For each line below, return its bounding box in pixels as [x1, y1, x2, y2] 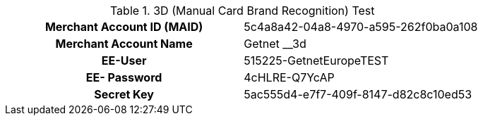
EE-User [101, 53, 147, 68]
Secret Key [94, 87, 154, 101]
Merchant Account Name [55, 37, 193, 51]
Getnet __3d [244, 37, 306, 51]
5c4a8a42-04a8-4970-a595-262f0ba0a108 [244, 20, 478, 34]
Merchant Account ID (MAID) [44, 20, 203, 34]
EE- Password [85, 70, 162, 84]
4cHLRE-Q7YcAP [244, 70, 335, 84]
